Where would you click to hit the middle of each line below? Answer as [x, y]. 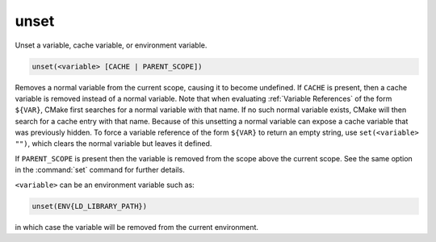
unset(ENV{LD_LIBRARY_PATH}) [90, 206]
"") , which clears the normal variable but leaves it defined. [113, 144]
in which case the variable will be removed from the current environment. [136, 227]
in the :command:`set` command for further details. [100, 170]
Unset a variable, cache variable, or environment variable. [111, 45]
